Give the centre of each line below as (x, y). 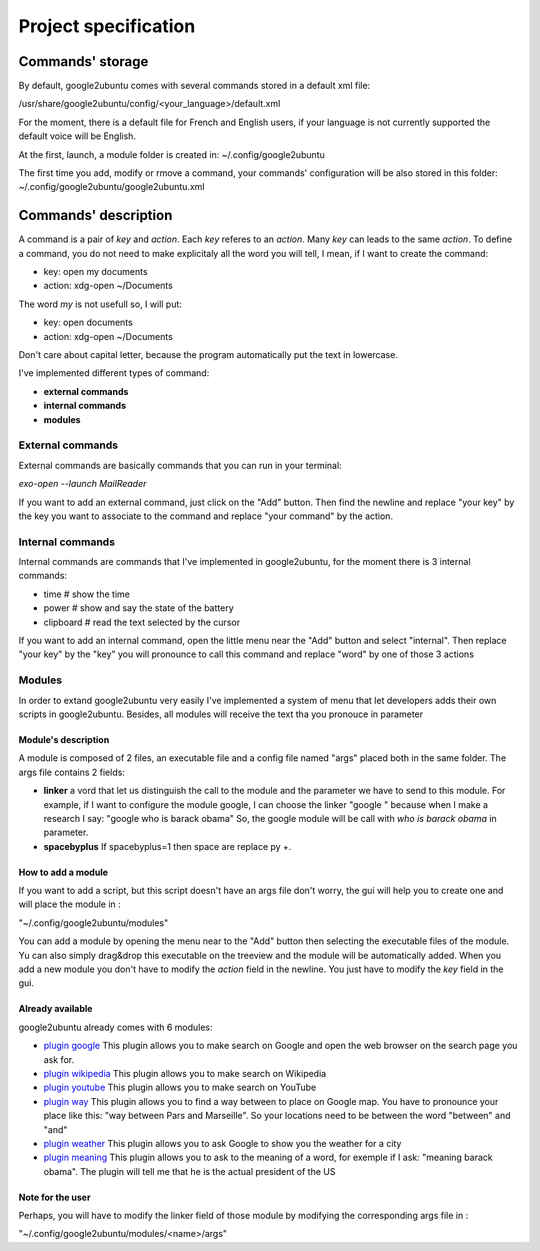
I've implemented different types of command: (114, 373)
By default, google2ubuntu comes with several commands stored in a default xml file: (194, 86)
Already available (55, 1009)
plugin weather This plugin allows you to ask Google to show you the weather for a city (222, 1143)
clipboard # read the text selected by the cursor (141, 622)
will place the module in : (70, 904)
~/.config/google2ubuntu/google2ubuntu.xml (111, 187)
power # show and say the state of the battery (138, 608)
